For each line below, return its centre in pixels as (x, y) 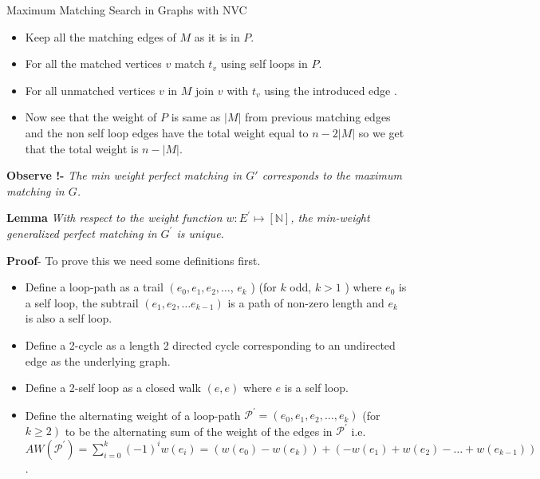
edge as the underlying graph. (98, 360)
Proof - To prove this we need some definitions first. (134, 260)
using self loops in (264, 63)
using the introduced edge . (331, 90)
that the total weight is (82, 148)
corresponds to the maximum (332, 175)
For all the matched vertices (93, 63)
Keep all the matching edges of (101, 36)
